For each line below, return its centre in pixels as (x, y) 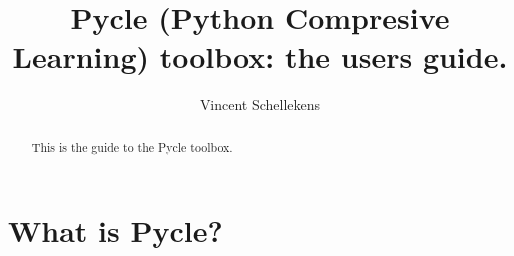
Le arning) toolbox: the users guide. (260, 56)
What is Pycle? (115, 230)
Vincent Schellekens (260, 104)
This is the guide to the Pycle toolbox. (132, 146)
